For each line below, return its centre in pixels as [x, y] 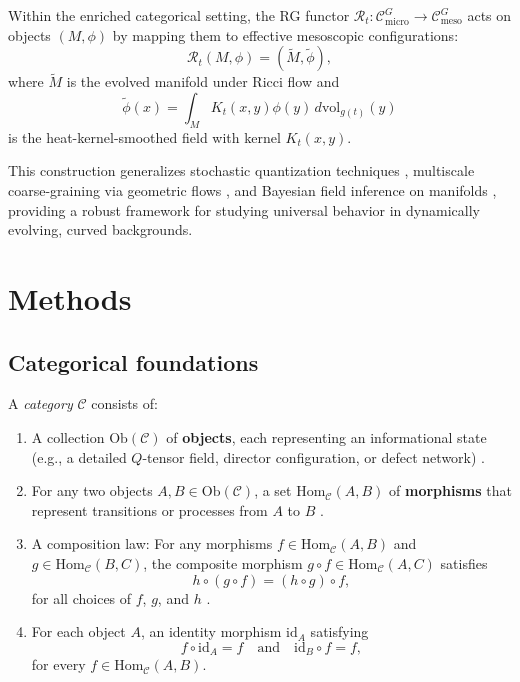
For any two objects [92, 490]
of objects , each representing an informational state [326, 436]
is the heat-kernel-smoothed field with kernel [144, 136]
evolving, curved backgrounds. [100, 229]
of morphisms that [450, 490]
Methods [70, 297]
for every [58, 664]
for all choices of [81, 597]
